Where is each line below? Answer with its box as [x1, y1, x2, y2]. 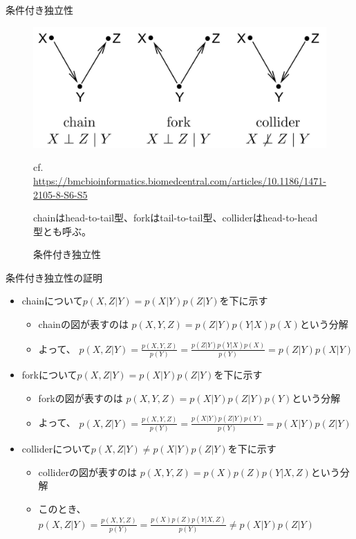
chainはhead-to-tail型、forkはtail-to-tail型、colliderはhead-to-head [33, 210, 318, 225]
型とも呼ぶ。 [33, 223, 91, 238]
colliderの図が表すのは [38, 464, 137, 479]
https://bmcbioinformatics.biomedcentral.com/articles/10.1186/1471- [33, 173, 326, 188]
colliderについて [21, 441, 91, 456]
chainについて [21, 293, 83, 308]
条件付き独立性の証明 [6, 270, 102, 284]
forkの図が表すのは [38, 390, 123, 405]
